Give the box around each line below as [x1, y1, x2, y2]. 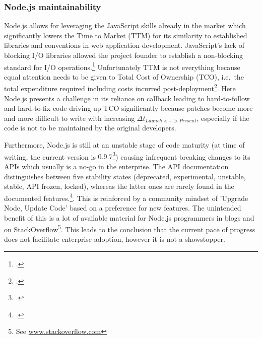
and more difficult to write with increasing [4, 112, 135, 123]
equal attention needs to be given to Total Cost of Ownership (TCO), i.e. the [4, 71, 244, 82]
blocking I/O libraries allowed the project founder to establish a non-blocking [4, 50, 243, 60]
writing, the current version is [4, 151, 96, 162]
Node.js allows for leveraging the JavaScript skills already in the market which [4, 20, 246, 31]
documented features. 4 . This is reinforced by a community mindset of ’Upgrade [4, 191, 248, 203]
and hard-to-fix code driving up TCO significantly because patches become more [4, 103, 253, 113]
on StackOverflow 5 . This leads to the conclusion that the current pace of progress [4, 223, 255, 234]
